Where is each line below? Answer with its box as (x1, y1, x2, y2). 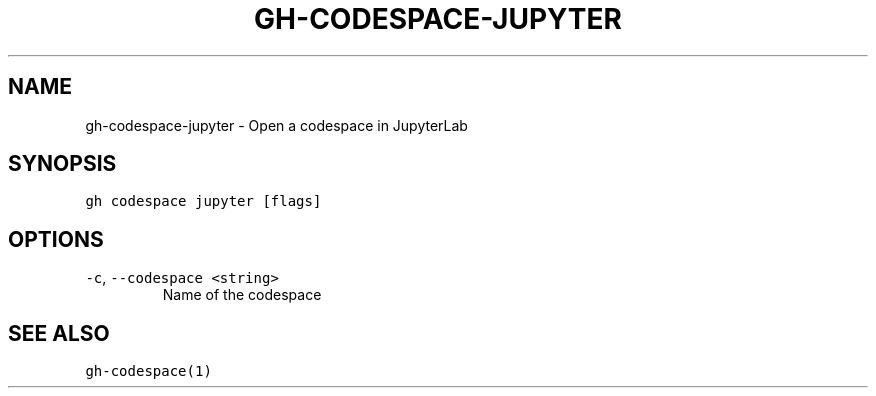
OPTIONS (8, 226, 104, 252)
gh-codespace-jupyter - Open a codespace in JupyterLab (85, 116, 468, 134)
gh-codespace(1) (85, 363, 212, 380)
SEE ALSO (8, 320, 110, 346)
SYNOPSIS (8, 151, 117, 177)
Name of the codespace (162, 286, 322, 304)
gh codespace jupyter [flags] (85, 193, 322, 210)
